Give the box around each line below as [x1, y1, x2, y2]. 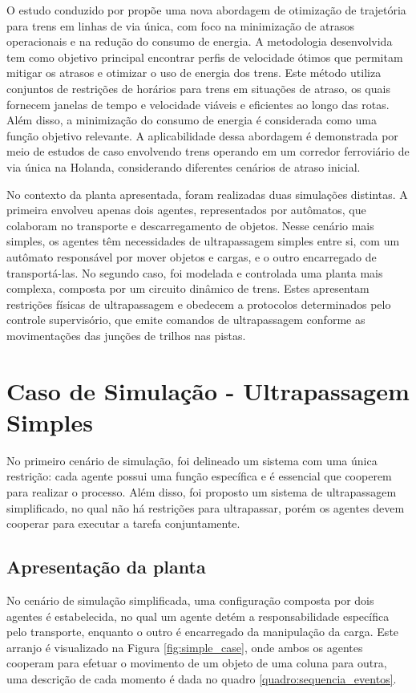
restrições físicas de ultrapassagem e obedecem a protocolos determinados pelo [6, 295, 391, 312]
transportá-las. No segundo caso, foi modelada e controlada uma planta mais [6, 264, 383, 281]
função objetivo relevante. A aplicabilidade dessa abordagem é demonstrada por [6, 127, 398, 144]
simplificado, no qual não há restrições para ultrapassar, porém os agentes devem [6, 499, 405, 516]
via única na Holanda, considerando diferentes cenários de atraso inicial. [6, 158, 361, 175]
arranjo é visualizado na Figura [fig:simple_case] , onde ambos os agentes [6, 638, 363, 655]
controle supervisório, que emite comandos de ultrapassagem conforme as [6, 311, 366, 328]
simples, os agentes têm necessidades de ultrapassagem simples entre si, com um [6, 233, 400, 249]
